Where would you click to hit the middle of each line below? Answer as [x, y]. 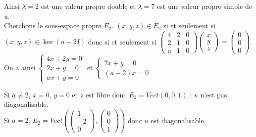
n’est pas [214, 94]
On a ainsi [20, 68]
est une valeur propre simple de [205, 6]
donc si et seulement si [122, 41]
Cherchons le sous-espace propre [53, 25]
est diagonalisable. [178, 120]
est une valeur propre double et [88, 6]
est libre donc [106, 94]
